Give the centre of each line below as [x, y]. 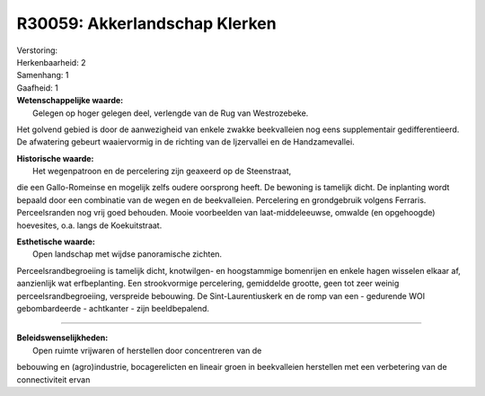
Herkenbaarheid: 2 [51, 62]
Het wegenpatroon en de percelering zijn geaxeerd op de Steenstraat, [162, 172]
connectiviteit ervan [53, 379]
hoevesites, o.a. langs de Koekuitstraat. [89, 225]
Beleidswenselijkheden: [62, 338]
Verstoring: [37, 50]
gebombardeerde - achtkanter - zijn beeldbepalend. [113, 308]
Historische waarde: [55, 158]
